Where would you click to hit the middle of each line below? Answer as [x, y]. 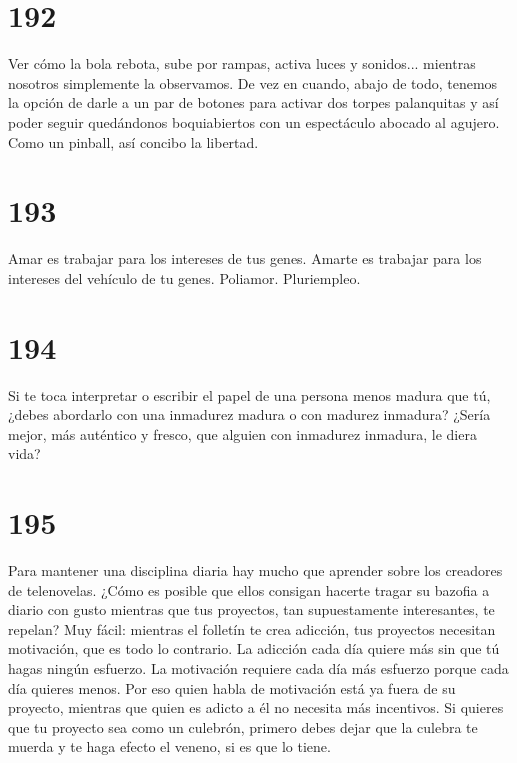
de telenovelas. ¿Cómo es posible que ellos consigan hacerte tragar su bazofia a [249, 589]
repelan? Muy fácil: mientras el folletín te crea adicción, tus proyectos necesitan [252, 628]
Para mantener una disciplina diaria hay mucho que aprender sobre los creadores [255, 570]
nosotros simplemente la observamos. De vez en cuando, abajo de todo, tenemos [253, 82]
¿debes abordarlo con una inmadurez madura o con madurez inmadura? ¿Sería [249, 414]
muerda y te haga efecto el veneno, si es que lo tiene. [169, 746]
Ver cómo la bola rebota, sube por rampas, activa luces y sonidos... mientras [242, 63]
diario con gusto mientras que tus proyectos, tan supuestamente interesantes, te [251, 609]
